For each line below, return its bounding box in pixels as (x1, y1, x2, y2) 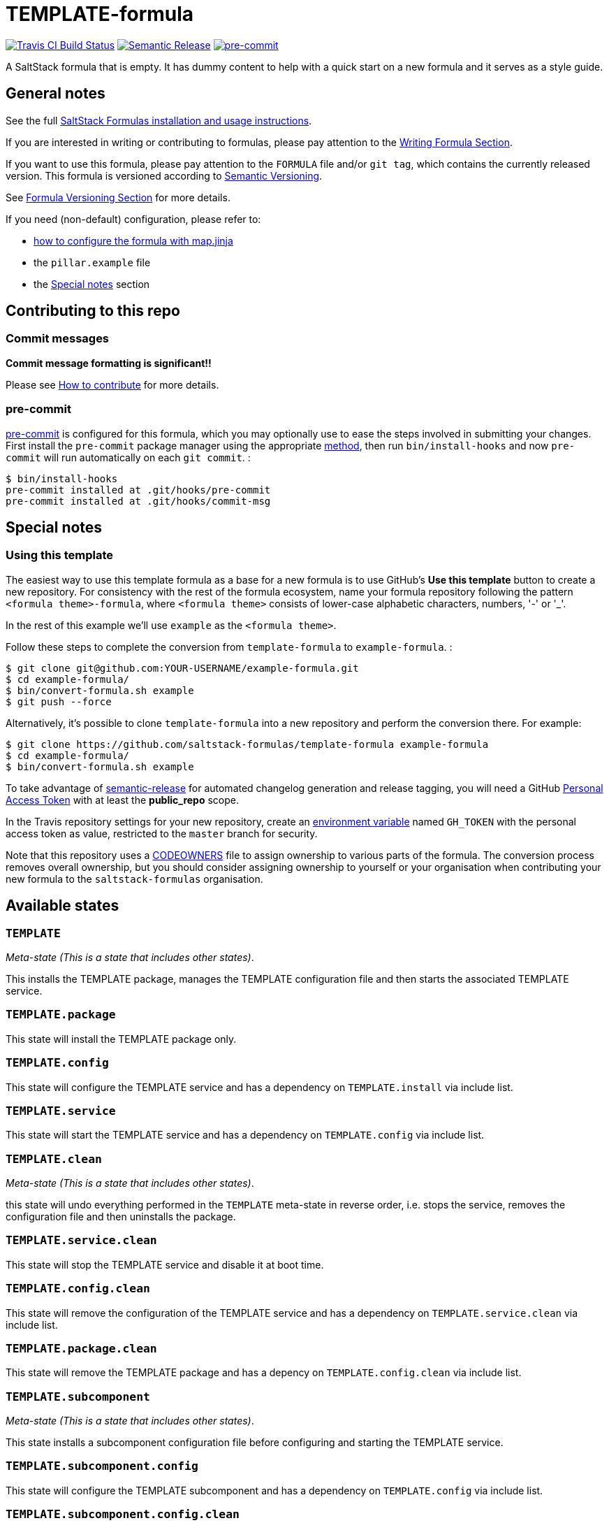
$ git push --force (6, 695, 112, 707)
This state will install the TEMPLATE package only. (6, 1032, 237, 1045)
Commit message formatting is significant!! (6, 356, 212, 369)
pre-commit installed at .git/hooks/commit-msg (6, 495, 271, 507)
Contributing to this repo (6, 302, 180, 320)
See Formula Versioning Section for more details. (6, 191, 230, 203)
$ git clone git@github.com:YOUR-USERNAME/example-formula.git (6, 662, 359, 674)
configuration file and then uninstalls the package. (6, 1211, 236, 1222)
